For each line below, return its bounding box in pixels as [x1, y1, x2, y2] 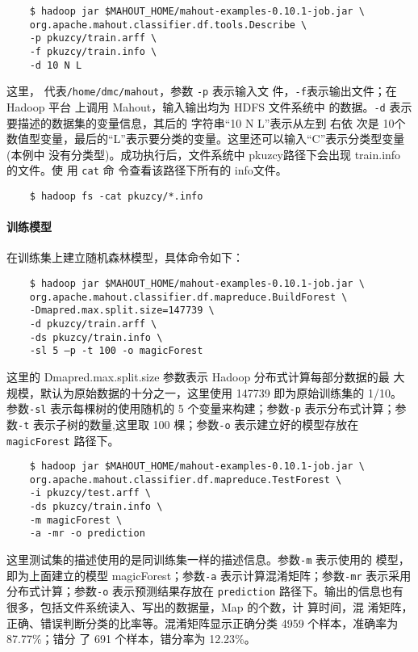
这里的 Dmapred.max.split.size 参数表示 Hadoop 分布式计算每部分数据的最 [6, 368, 390, 385]
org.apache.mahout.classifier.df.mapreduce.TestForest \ [29, 473, 342, 486]
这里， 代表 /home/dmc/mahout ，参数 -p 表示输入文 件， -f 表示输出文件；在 [6, 82, 397, 99]
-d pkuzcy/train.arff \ [29, 318, 157, 330]
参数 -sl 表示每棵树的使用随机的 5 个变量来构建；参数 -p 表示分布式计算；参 [6, 400, 407, 417]
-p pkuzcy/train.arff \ [29, 32, 157, 44]
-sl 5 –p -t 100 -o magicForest [29, 345, 203, 357]
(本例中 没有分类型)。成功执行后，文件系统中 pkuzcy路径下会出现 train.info [6, 145, 401, 162]
